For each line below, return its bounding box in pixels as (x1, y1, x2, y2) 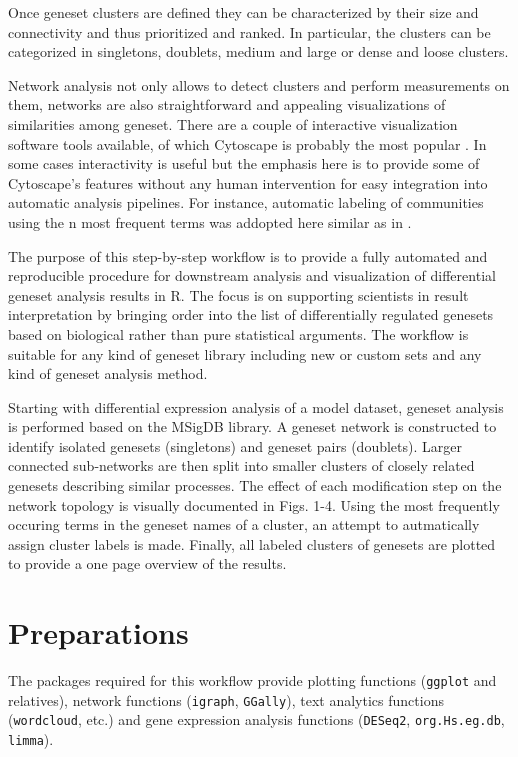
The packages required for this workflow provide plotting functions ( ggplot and (8, 670, 497, 691)
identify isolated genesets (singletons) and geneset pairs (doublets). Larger (8, 435, 462, 456)
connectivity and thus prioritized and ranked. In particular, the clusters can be (8, 21, 491, 42)
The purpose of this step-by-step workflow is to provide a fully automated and (8, 245, 488, 266)
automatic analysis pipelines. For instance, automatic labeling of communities (8, 192, 484, 213)
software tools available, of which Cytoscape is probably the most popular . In (8, 133, 487, 154)
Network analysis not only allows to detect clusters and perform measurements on (8, 74, 510, 95)
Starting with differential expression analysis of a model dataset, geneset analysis (8, 396, 504, 417)
